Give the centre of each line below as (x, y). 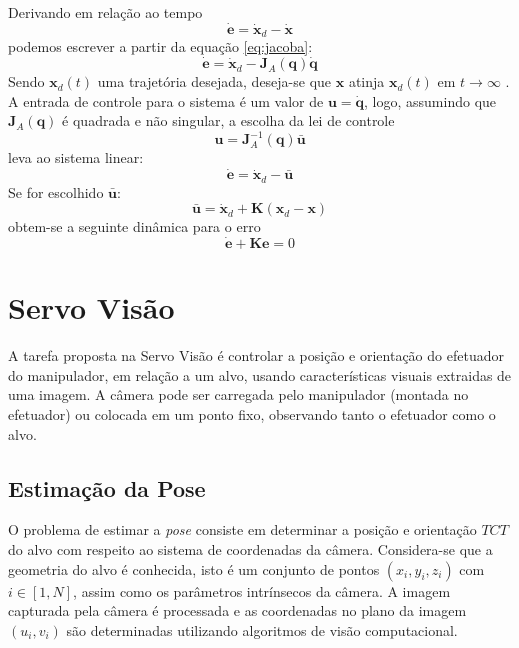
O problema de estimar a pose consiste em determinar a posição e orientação (242, 529)
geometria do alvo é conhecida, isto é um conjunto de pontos (194, 568)
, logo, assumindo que (430, 100)
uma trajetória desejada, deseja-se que (214, 81)
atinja (366, 81)
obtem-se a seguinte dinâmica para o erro (134, 226)
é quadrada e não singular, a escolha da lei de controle (228, 120)
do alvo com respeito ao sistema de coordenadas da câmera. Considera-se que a (250, 548)
